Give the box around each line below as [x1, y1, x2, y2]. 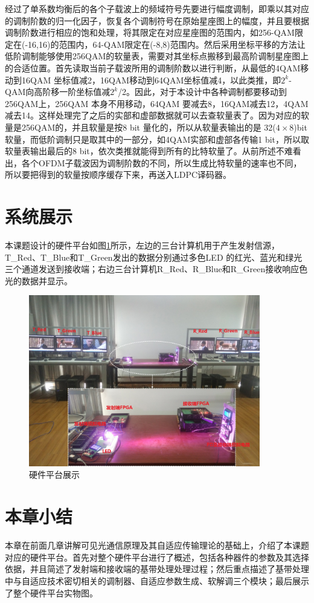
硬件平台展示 [29, 468, 80, 481]
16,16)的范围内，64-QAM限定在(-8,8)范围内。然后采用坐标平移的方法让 [28, 37, 306, 50]
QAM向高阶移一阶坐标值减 [5, 85, 111, 98]
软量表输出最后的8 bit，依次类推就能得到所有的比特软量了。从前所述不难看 [5, 145, 301, 157]
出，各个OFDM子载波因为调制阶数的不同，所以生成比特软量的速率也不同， [5, 156, 302, 169]
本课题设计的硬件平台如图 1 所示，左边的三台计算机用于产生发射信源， [5, 239, 280, 252]
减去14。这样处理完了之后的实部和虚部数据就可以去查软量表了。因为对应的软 [5, 109, 309, 122]
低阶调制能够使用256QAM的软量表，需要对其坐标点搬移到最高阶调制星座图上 [5, 50, 309, 62]
